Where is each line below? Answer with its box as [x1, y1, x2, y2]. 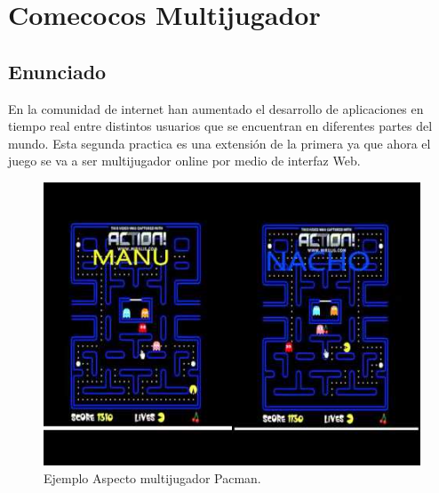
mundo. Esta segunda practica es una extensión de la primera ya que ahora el [8, 133, 431, 152]
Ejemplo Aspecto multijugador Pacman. [44, 468, 261, 487]
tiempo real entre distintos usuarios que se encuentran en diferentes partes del [8, 117, 433, 135]
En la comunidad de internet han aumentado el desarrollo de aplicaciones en [8, 99, 424, 117]
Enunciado [8, 57, 107, 85]
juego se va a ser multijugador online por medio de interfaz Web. [8, 151, 361, 170]
